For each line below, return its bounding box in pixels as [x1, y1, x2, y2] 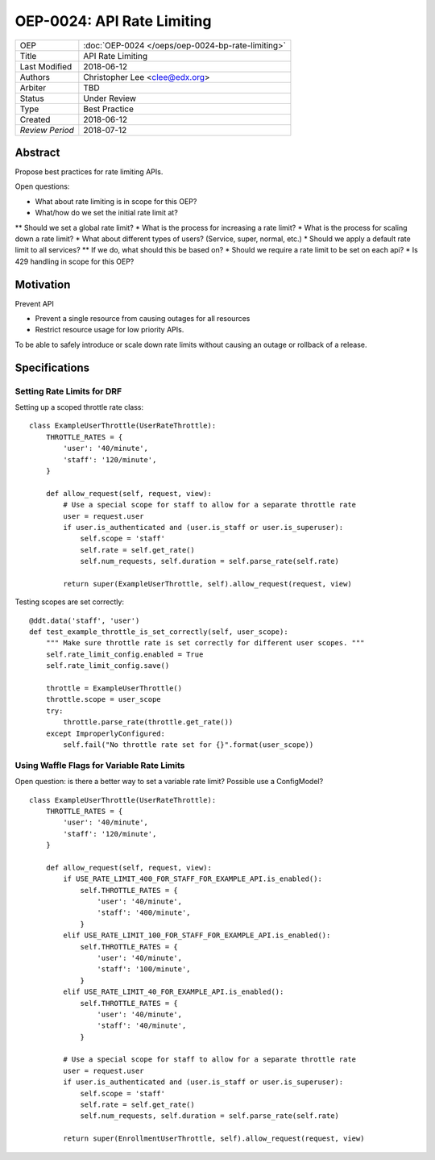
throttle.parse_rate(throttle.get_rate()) [63, 718, 234, 727]
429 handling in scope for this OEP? [14, 257, 135, 266]
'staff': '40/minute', [97, 1021, 187, 1030]
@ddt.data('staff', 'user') [29, 615, 140, 625]
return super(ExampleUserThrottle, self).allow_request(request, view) [63, 579, 352, 588]
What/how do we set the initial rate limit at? [35, 208, 179, 218]
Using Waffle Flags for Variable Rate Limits [14, 759, 185, 770]
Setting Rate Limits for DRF [14, 386, 122, 397]
